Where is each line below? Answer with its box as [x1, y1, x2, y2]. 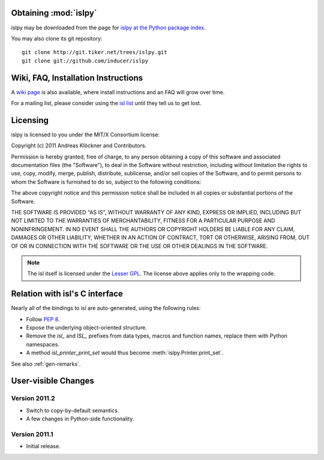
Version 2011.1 [11, 430, 53, 438]
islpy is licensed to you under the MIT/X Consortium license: [11, 131, 160, 138]
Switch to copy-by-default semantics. [26, 407, 119, 414]
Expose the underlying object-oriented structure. [26, 324, 147, 331]
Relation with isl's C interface [11, 289, 123, 299]
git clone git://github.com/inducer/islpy [22, 57, 149, 64]
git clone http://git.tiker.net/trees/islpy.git [22, 49, 167, 56]
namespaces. [26, 340, 60, 348]
